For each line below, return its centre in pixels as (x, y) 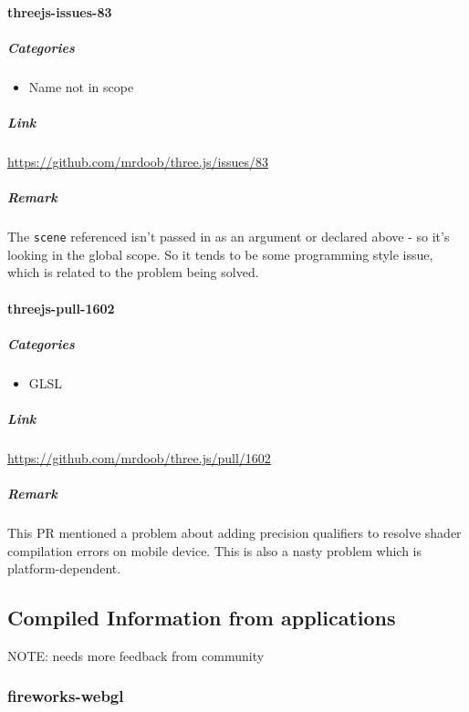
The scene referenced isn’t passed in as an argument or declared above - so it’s (229, 237)
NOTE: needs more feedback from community (136, 655)
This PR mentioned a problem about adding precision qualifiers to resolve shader (234, 532)
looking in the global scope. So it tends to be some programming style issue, (220, 254)
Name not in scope (81, 86)
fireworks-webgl (66, 696)
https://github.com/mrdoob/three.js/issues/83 (138, 161)
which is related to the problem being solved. (133, 272)
